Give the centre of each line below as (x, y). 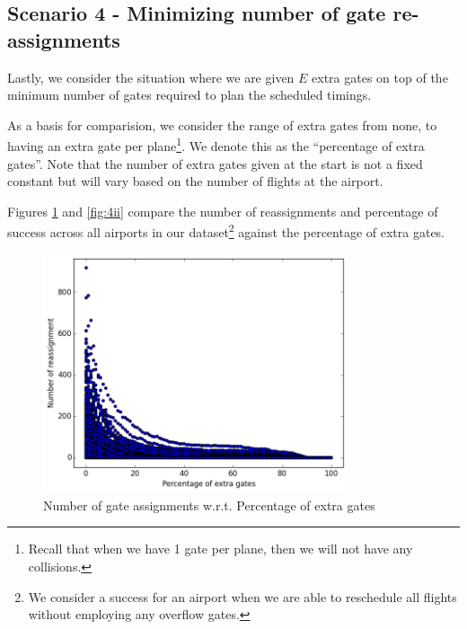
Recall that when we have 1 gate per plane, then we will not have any (220, 549)
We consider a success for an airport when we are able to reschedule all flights (242, 596)
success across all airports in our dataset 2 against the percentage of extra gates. (226, 231)
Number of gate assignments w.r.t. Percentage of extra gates (209, 505)
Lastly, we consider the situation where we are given (151, 77)
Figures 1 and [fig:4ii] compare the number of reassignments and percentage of (223, 211)
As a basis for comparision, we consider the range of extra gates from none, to (222, 124)
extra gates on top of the (380, 77)
